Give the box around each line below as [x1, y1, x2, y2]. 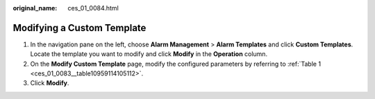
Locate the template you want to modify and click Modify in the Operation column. [30, 50, 267, 58]
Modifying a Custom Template [12, 21, 147, 34]
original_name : [12, 4, 58, 12]
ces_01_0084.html [67, 4, 119, 12]
